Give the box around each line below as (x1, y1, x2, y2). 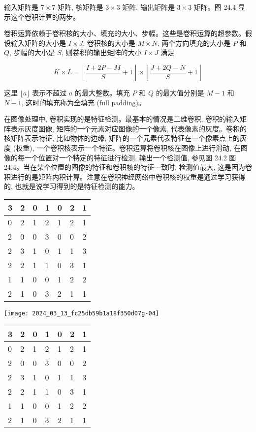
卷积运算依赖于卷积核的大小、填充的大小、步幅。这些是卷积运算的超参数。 (4, 28, 245, 38)
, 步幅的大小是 (9, 47, 55, 58)
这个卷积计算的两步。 (10, 11, 80, 22)
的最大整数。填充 (74, 87, 130, 97)
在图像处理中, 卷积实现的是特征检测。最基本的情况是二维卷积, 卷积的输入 (4, 114, 240, 124)
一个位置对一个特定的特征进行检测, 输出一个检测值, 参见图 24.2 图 (24, 152, 236, 162)
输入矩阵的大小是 (10, 37, 66, 48)
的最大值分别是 (156, 87, 204, 97)
